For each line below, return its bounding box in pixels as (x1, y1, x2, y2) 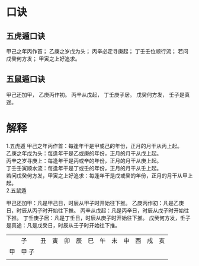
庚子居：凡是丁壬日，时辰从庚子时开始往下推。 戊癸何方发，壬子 (33, 214, 191, 221)
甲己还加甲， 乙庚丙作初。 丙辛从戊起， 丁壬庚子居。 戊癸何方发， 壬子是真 (6, 91, 190, 98)
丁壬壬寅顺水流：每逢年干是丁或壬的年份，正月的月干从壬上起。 (6, 164, 162, 172)
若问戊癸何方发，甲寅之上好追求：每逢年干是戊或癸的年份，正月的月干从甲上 (6, 172, 193, 179)
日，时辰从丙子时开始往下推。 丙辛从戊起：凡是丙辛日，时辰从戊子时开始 (6, 207, 184, 214)
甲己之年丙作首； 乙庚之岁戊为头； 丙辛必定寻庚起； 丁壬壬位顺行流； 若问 (6, 48, 188, 55)
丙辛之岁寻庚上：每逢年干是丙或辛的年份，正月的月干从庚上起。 (6, 157, 162, 164)
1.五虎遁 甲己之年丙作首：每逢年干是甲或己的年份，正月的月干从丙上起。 (6, 142, 182, 149)
